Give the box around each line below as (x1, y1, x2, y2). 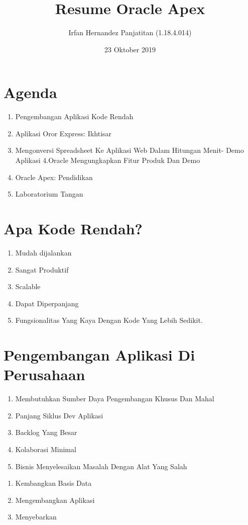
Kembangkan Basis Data (15, 478, 92, 488)
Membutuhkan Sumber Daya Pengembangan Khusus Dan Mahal (15, 393, 214, 404)
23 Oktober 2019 (104, 44, 156, 54)
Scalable (15, 281, 41, 292)
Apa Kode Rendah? (4, 218, 143, 238)
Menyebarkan (15, 511, 57, 522)
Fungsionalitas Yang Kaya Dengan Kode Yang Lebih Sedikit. (15, 315, 203, 325)
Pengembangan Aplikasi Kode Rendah (15, 111, 134, 122)
